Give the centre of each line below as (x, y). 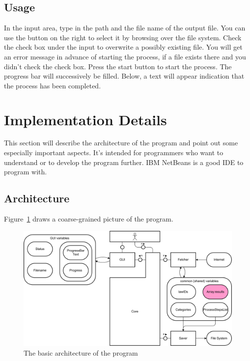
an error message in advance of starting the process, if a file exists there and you (125, 56)
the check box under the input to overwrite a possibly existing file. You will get (123, 47)
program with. (26, 172)
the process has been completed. (53, 85)
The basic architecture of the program (81, 352)
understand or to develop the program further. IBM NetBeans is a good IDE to (124, 162)
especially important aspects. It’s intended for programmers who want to (114, 153)
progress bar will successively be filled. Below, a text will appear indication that (124, 76)
